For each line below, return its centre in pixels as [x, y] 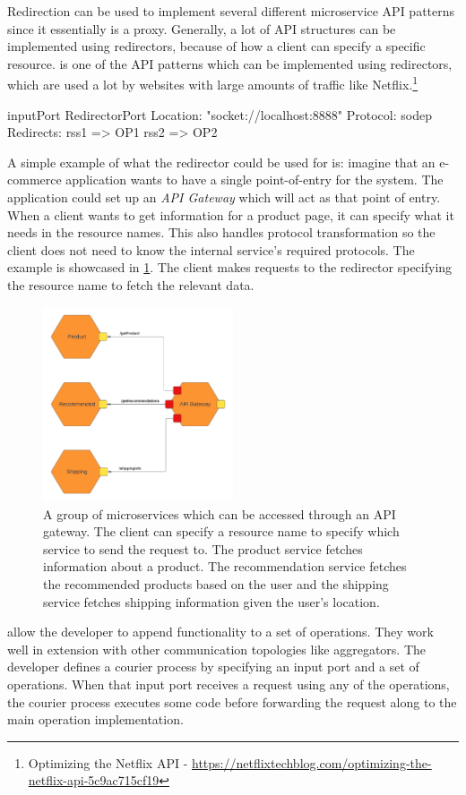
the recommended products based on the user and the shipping [216, 584]
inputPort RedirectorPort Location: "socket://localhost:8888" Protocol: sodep [220, 114]
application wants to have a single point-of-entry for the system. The [255, 180]
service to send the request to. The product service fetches [203, 548]
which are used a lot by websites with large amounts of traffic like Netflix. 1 [213, 83]
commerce [35, 180]
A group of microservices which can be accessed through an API [220, 513]
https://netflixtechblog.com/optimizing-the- [312, 762]
